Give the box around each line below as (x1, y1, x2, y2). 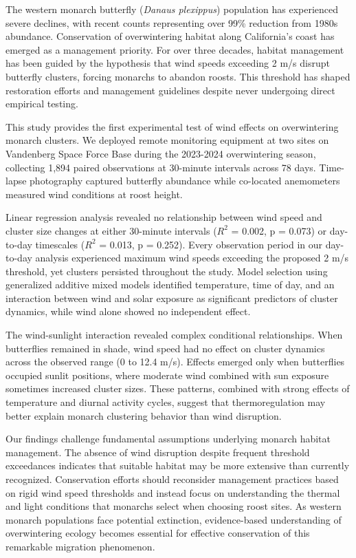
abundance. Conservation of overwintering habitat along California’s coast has (5, 29, 335, 43)
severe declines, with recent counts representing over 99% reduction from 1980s (5, 15, 338, 30)
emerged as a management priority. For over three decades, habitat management (5, 42, 344, 56)
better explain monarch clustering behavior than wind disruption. (5, 408, 282, 422)
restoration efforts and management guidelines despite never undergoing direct (5, 83, 335, 97)
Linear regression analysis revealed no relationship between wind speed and (5, 210, 322, 224)
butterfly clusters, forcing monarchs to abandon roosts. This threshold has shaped (5, 69, 351, 83)
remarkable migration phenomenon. (5, 539, 155, 553)
